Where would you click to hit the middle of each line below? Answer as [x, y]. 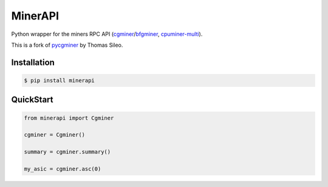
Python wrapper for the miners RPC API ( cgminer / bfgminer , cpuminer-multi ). [107, 34]
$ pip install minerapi [60, 80]
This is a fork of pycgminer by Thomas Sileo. [67, 45]
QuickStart [32, 100]
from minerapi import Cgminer [69, 118]
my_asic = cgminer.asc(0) [63, 169]
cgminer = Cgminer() [54, 135]
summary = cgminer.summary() [67, 152]
